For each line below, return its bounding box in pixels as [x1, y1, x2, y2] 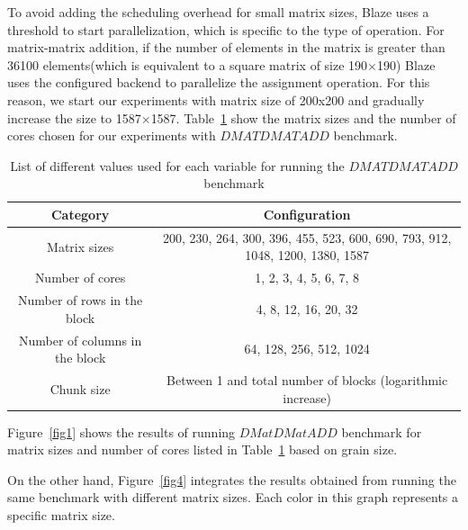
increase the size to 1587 [7, 108, 141, 127]
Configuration [263, 204, 351, 223]
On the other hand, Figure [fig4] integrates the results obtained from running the [7, 470, 456, 489]
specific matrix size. [7, 506, 115, 524]
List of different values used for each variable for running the [10, 156, 345, 175]
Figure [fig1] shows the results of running [7, 422, 236, 441]
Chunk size [49, 379, 111, 398]
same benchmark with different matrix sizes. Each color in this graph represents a [7, 488, 459, 507]
